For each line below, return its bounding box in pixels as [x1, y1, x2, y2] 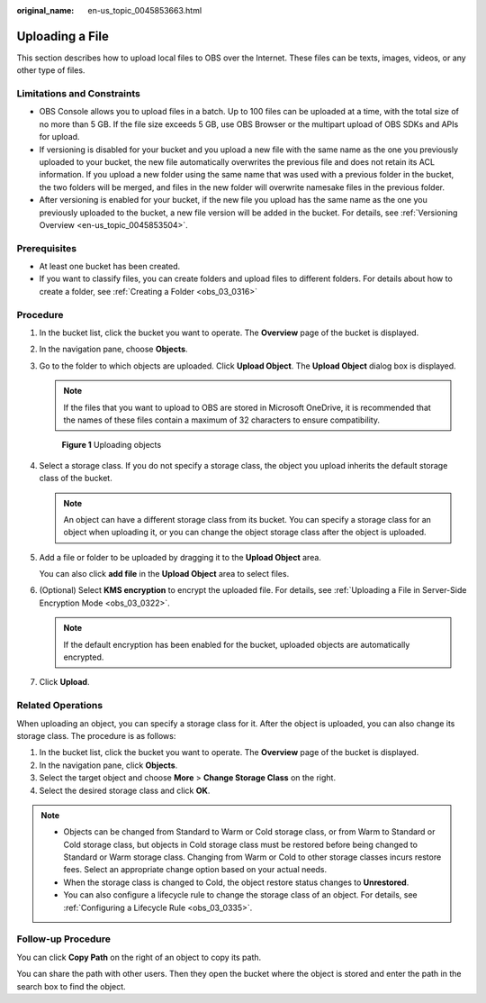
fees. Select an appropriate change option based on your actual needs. [63, 864, 328, 875]
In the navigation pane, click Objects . [39, 760, 178, 770]
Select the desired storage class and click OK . [39, 785, 211, 796]
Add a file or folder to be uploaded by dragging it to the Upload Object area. [39, 552, 321, 562]
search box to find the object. [16, 980, 126, 991]
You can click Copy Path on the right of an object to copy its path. [16, 952, 262, 962]
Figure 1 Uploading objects [61, 440, 162, 451]
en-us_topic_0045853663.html [87, 5, 202, 15]
